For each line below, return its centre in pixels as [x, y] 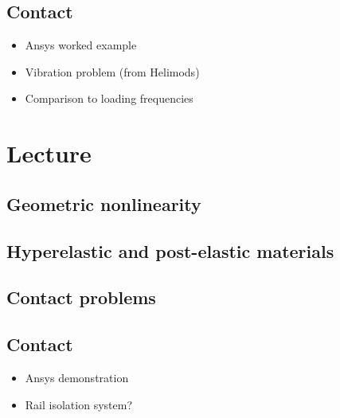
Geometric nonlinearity [104, 203]
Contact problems [81, 297]
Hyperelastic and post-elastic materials [170, 250]
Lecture [49, 153]
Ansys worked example [81, 45]
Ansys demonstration [77, 377]
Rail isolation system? [78, 404]
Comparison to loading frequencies [109, 98]
